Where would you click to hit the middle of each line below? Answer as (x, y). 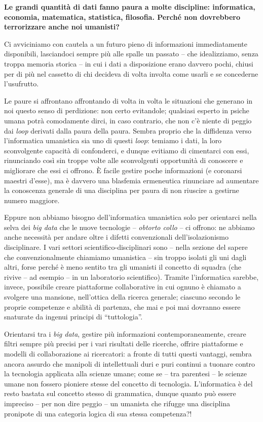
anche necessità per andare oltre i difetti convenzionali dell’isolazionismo (116, 237)
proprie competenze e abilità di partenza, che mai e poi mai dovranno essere (122, 306)
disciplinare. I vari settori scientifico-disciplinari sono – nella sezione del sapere (126, 247)
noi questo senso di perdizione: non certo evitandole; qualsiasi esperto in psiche (127, 110)
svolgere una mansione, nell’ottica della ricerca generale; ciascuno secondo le (122, 297)
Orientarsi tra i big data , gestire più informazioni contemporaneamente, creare (125, 333)
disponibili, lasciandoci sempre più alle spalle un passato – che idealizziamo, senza (131, 54)
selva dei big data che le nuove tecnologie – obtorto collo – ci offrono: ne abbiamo (129, 227)
